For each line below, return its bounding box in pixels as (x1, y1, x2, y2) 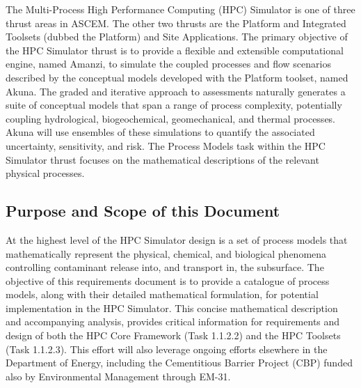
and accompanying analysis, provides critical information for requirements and (6, 314, 340, 329)
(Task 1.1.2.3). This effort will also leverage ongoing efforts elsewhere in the (6, 341, 328, 356)
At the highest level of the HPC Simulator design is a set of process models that (6, 232, 348, 247)
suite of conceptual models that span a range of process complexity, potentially (6, 98, 342, 112)
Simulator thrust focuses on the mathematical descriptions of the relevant (6, 152, 319, 166)
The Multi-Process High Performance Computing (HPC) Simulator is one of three (6, 2, 355, 16)
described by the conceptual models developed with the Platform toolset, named (6, 70, 348, 84)
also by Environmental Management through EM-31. (6, 368, 231, 383)
